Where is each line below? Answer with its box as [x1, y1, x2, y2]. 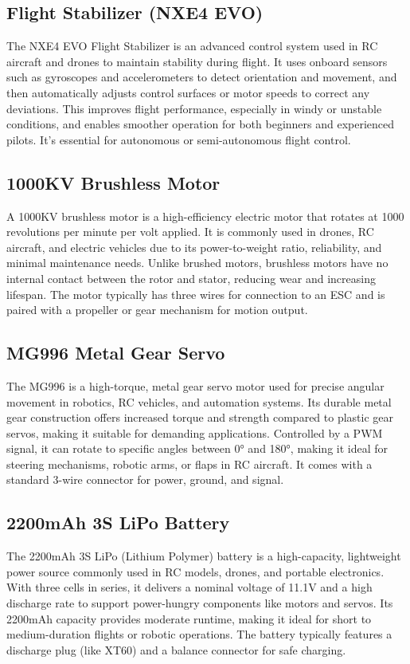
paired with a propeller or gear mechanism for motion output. [6, 301, 308, 318]
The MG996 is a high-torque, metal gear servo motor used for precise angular [6, 377, 385, 394]
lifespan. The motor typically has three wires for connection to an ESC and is [6, 285, 385, 302]
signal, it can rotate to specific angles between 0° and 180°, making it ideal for [6, 440, 389, 457]
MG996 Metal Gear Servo [6, 340, 225, 365]
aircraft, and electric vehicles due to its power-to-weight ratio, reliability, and [6, 238, 382, 255]
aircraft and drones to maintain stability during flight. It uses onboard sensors [6, 53, 388, 69]
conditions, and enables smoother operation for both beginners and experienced [6, 116, 395, 132]
